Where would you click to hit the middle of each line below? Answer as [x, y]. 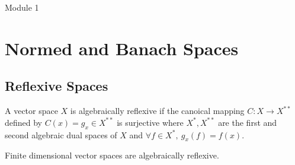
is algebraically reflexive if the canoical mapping [157, 111]
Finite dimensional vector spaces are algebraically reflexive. [112, 155]
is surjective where [150, 122]
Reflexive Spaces [57, 86]
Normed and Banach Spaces [122, 48]
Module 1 [22, 7]
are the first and [248, 122]
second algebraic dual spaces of [61, 134]
